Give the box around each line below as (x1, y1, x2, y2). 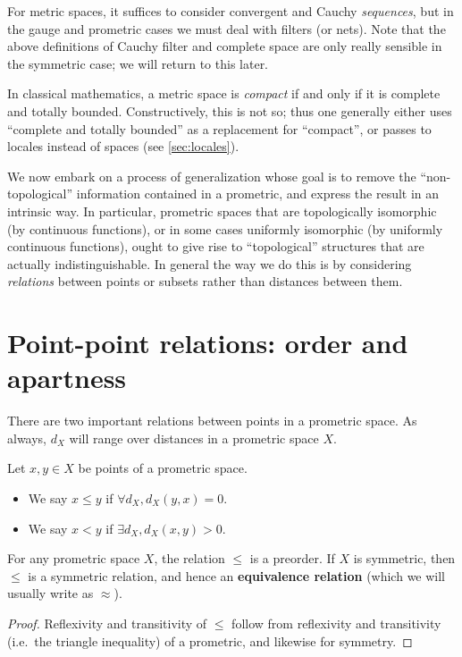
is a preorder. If (249, 549, 335, 568)
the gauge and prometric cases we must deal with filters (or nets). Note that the (7, 19, 446, 38)
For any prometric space (7, 549, 140, 568)
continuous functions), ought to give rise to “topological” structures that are (7, 237, 424, 256)
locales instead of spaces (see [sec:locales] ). (7, 137, 239, 156)
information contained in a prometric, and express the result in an (76, 184, 440, 203)
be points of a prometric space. (78, 459, 248, 477)
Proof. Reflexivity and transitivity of (7, 613, 207, 632)
